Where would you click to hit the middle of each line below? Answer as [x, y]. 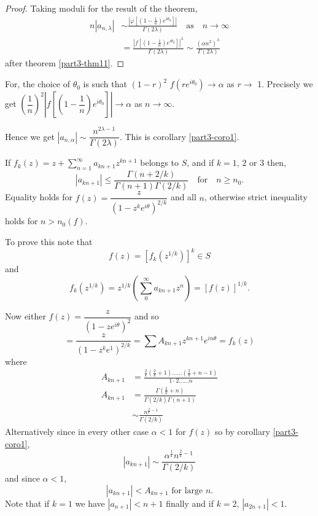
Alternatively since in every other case [77, 431]
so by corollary [242, 431]
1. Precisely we [285, 84]
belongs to [160, 162]
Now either [25, 316]
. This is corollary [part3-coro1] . [179, 136]
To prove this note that [49, 242]
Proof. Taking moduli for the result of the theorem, [101, 8]
